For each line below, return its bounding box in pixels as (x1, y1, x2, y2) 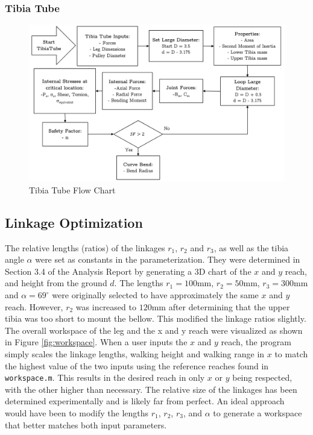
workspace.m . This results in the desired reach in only (5, 371, 205, 384)
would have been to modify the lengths (5, 407, 149, 419)
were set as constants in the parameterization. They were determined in (35, 253, 300, 266)
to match (274, 347, 308, 360)
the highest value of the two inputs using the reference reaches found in (5, 359, 269, 372)
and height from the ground (5, 277, 107, 289)
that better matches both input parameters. (5, 418, 167, 431)
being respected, (232, 371, 292, 384)
